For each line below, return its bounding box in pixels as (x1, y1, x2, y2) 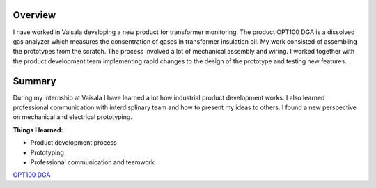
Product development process (30, 139, 118, 147)
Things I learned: (13, 125, 63, 134)
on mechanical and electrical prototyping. (13, 113, 132, 121)
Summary (13, 75, 56, 87)
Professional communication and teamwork (30, 157, 155, 166)
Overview (13, 9, 56, 21)
